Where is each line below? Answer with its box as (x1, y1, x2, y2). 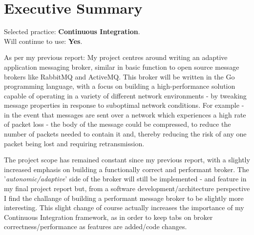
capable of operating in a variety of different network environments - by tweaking (4, 90, 247, 100)
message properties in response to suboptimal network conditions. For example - (4, 100, 244, 110)
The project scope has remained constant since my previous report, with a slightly (4, 155, 250, 165)
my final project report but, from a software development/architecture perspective (4, 183, 250, 194)
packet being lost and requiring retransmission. (4, 138, 145, 148)
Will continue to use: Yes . (4, 36, 83, 46)
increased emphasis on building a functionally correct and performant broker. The (4, 164, 249, 174)
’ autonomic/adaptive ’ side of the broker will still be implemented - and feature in (4, 174, 247, 184)
